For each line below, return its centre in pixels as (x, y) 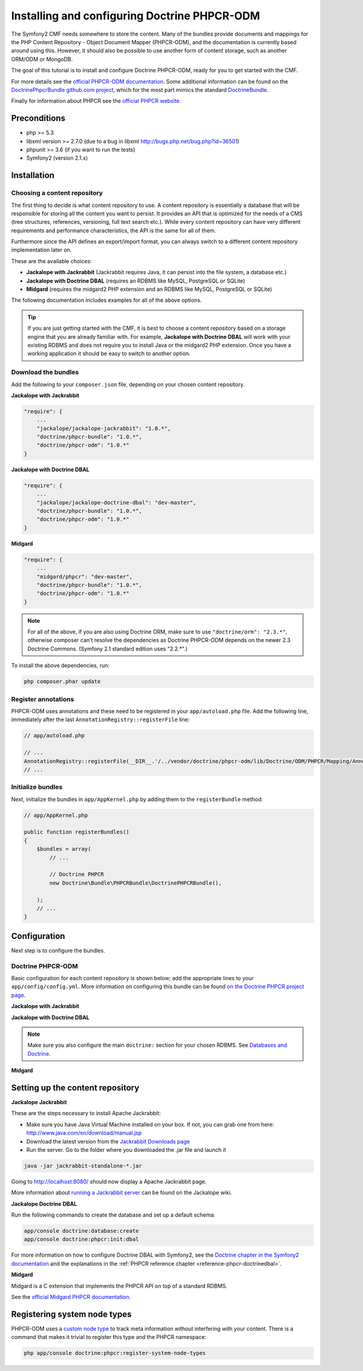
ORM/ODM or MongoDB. (42, 59)
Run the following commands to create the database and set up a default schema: (113, 1215)
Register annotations (43, 699)
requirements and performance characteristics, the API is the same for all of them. (113, 231)
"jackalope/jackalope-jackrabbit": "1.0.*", (104, 428)
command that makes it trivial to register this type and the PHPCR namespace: (109, 1337)
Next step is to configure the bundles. (58, 951)
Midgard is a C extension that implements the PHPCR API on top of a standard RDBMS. (119, 1286)
